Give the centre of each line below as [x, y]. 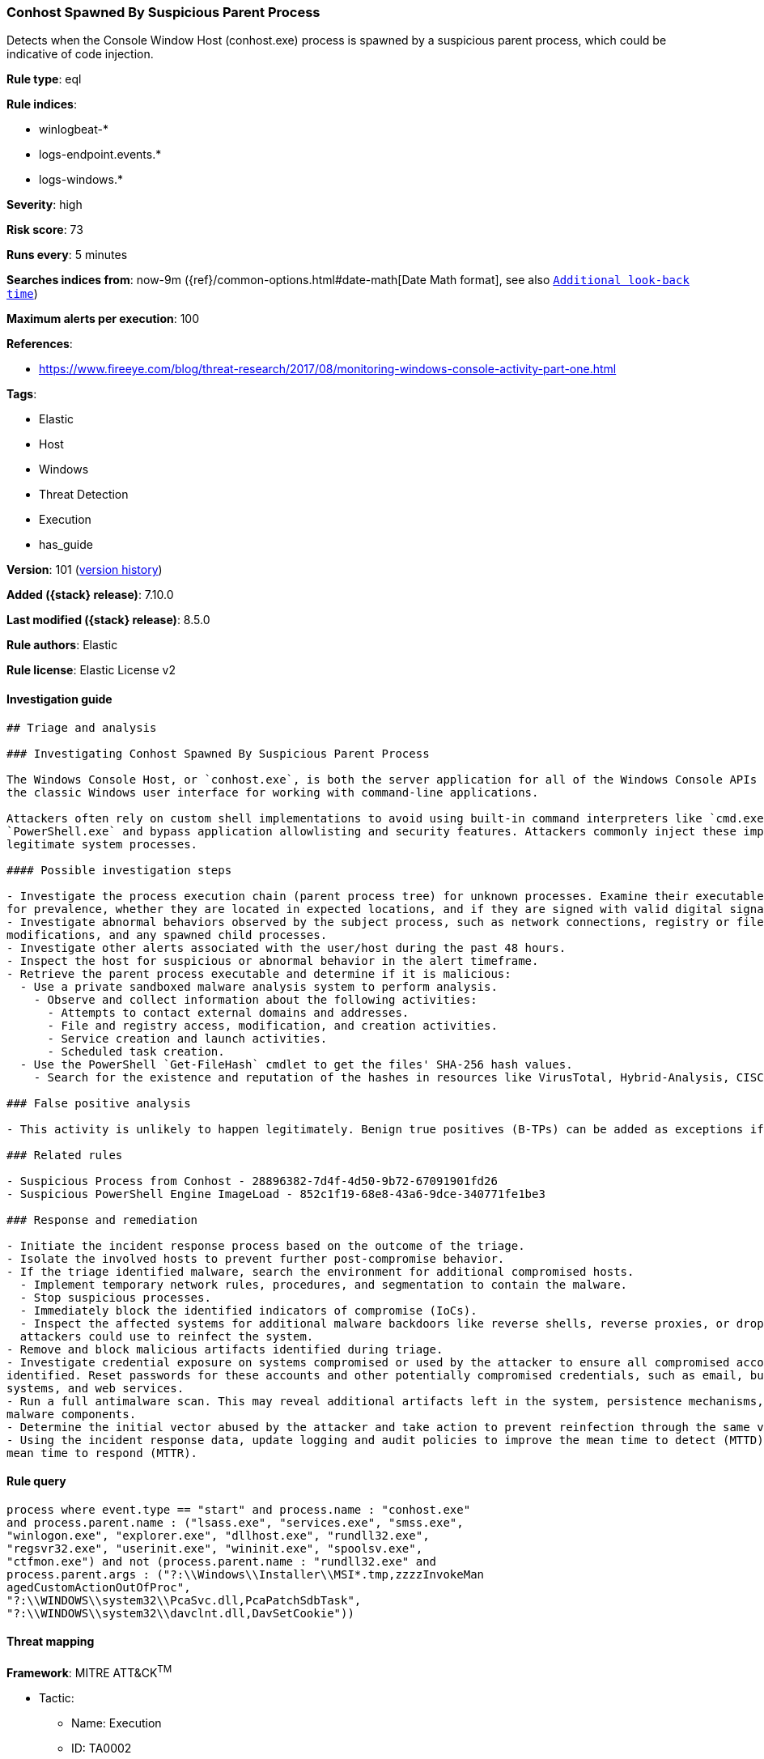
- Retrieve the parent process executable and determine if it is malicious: [259, 973]
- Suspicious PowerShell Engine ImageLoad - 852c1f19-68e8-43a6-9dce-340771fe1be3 [276, 1194]
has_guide [66, 545]
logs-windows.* [81, 180]
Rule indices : [42, 104]
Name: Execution [117, 1723]
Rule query [36, 1481]
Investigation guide [59, 699]
